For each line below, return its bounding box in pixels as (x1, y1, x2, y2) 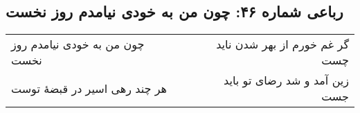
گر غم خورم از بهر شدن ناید (216, 36, 349, 53)
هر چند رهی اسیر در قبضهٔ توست (11, 80, 167, 96)
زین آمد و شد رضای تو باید (224, 72, 349, 89)
